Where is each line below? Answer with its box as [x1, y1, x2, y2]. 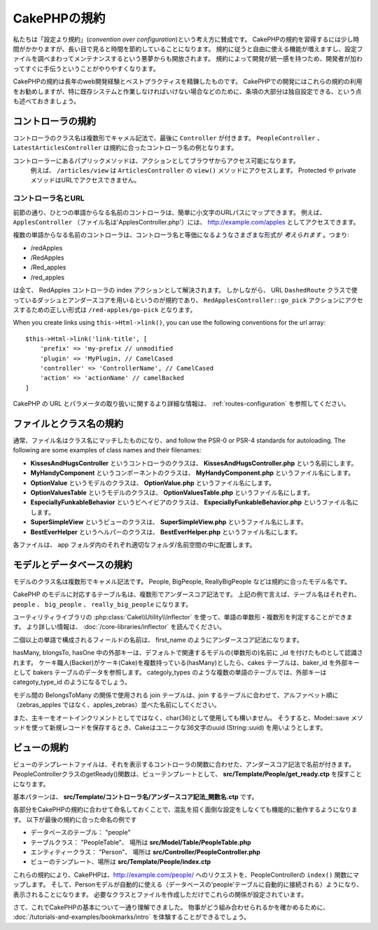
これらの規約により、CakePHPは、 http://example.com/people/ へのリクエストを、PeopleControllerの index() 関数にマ [13, 870, 360, 879]
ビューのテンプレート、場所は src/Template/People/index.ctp [30, 858, 211, 866]
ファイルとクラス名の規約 [13, 417, 124, 429]
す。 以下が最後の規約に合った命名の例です [13, 815, 137, 823]
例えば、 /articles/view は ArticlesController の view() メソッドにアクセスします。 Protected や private [30, 166, 356, 175]
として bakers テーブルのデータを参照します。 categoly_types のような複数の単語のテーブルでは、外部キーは [13, 668, 327, 676]
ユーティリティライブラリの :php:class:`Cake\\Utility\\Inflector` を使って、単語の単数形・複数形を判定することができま [13, 613, 353, 621]
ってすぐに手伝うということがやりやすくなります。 [13, 64, 160, 73]
